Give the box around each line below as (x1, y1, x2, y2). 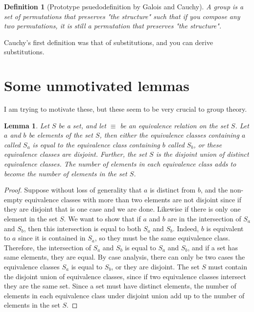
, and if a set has (187, 242, 238, 252)
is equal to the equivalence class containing (32, 139, 160, 149)
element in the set (4, 214, 58, 224)
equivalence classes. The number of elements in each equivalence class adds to (4, 159, 236, 169)
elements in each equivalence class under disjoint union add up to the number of (4, 290, 245, 300)
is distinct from (150, 185, 196, 195)
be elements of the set (28, 130, 93, 140)
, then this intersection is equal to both (23, 223, 141, 233)
